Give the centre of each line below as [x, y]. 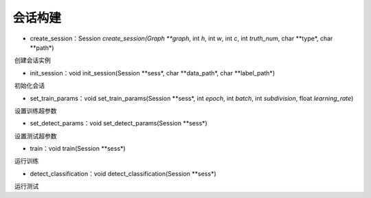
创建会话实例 [32, 60]
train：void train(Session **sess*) [78, 149]
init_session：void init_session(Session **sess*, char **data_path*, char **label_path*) [152, 73]
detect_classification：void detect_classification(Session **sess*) [123, 173]
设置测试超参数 [35, 136]
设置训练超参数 [35, 110]
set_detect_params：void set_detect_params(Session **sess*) [119, 123]
